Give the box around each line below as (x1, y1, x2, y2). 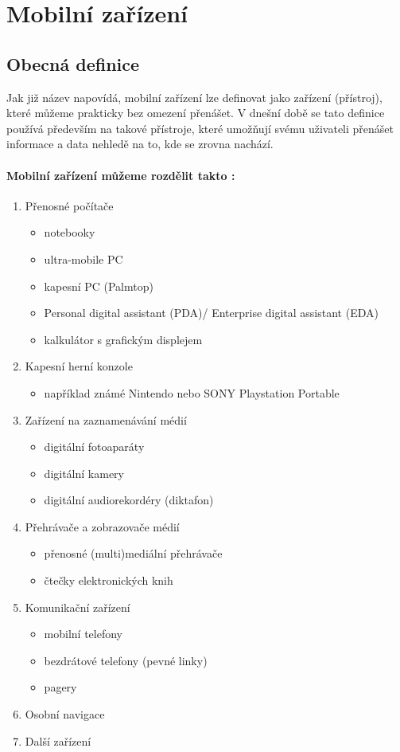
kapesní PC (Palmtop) (44, 277, 153, 294)
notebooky (44, 224, 95, 241)
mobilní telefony (44, 625, 122, 642)
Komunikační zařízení (25, 598, 130, 615)
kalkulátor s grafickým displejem (44, 331, 203, 347)
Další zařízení (25, 732, 91, 749)
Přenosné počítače (25, 197, 114, 213)
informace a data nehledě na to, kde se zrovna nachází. (6, 135, 274, 152)
